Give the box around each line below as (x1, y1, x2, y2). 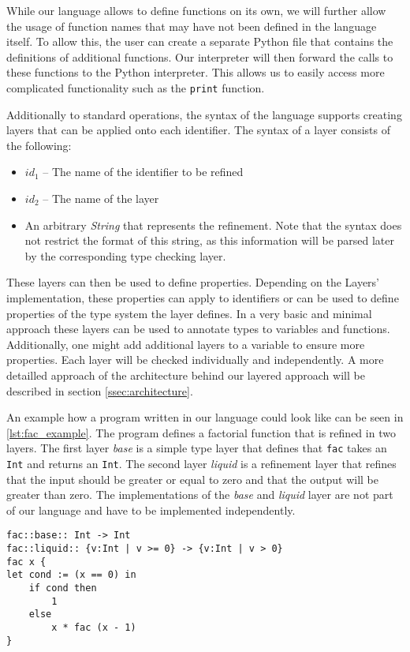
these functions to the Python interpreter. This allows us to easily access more (6, 64, 385, 81)
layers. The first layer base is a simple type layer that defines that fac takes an (6, 440, 387, 456)
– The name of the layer (43, 190, 159, 206)
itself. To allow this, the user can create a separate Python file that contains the (6, 33, 393, 50)
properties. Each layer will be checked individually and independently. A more (6, 351, 384, 368)
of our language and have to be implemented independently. (6, 501, 296, 518)
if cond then (28, 583, 97, 594)
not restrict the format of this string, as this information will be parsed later (24, 232, 394, 249)
